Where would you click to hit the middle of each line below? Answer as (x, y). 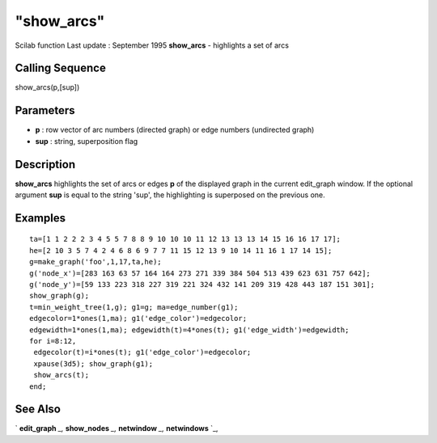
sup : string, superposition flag (87, 141)
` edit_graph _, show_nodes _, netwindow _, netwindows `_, (117, 428)
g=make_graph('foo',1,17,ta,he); (95, 262)
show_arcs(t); (62, 375)
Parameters (45, 110)
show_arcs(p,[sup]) (47, 87)
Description (45, 165)
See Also (38, 409)
